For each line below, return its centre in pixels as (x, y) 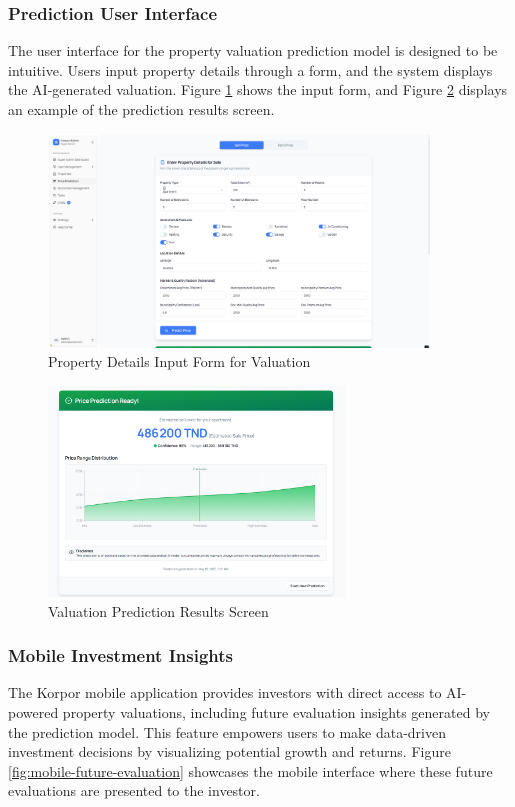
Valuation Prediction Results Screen (158, 610)
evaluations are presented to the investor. (134, 790)
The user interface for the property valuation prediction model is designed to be (253, 50)
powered (33, 712)
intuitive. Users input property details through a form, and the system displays (250, 69)
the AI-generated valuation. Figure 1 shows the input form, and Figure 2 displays (258, 89)
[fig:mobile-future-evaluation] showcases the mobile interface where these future (250, 770)
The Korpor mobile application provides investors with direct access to (225, 692)
